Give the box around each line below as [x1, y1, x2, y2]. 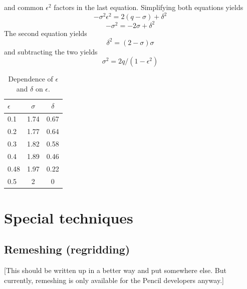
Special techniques [4, 207, 133, 227]
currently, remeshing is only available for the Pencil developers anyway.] [4, 274, 224, 285]
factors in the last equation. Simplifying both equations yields [54, 2, 243, 12]
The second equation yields [4, 27, 87, 38]
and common [4, 2, 44, 12]
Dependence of [8, 73, 53, 84]
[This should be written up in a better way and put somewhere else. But [4, 265, 226, 275]
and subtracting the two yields [4, 46, 98, 56]
